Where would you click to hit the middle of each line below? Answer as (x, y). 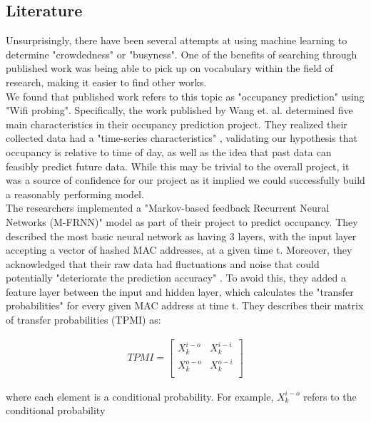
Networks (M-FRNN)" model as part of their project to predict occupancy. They (182, 221)
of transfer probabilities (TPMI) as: (83, 320)
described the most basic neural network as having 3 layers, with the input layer (181, 236)
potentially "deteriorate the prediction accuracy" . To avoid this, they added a (176, 278)
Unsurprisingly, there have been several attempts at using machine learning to (177, 40)
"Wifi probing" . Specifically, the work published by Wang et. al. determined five (179, 110)
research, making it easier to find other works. (106, 82)
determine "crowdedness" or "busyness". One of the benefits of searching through (182, 54)
